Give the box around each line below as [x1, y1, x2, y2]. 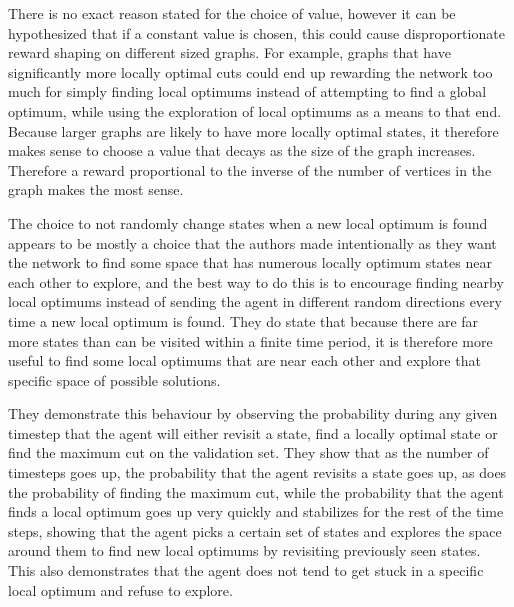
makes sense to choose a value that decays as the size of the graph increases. [8, 140, 476, 161]
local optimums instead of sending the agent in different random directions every [8, 291, 502, 312]
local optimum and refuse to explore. [8, 579, 233, 600]
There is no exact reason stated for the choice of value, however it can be [8, 3, 456, 23]
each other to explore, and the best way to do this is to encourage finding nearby [8, 271, 504, 292]
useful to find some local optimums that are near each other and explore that [8, 350, 481, 371]
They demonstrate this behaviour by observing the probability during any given [8, 403, 498, 424]
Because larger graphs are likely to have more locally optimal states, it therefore [8, 120, 499, 141]
